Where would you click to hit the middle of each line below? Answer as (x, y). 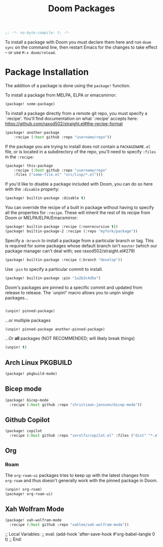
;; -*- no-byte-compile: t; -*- (38, 33)
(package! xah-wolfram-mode (33, 520)
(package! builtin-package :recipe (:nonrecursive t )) (62, 227)
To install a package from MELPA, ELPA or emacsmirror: (61, 95)
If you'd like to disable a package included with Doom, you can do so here (79, 184)
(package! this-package (29, 166)
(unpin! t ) (16, 347)
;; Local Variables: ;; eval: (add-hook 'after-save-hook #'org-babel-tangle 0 (80, 534)
